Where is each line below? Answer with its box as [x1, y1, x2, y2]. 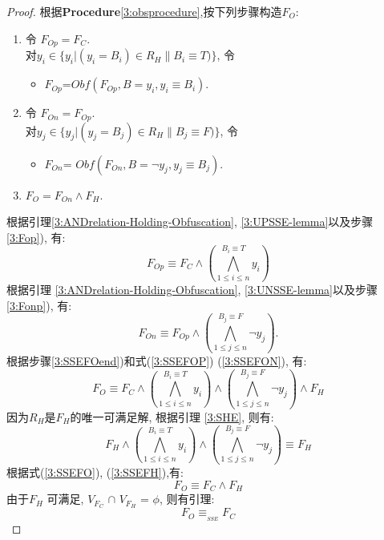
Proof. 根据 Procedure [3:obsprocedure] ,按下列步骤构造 [6, 3, 282, 19]
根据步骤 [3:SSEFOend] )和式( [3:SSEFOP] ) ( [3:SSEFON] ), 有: [6, 353, 307, 369]
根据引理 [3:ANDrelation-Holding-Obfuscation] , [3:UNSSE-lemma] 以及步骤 [6, 281, 378, 298]
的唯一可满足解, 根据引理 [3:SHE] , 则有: [70, 408, 274, 425]
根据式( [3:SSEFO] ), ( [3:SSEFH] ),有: [6, 464, 184, 481]
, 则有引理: [159, 490, 215, 507]
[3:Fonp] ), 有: [6, 296, 72, 313]
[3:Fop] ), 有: [6, 228, 66, 245]
